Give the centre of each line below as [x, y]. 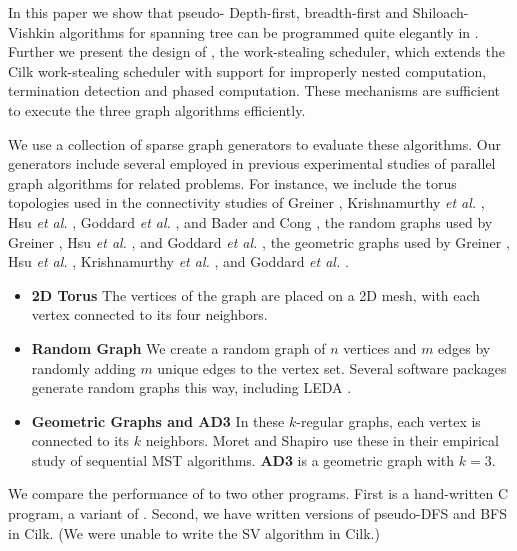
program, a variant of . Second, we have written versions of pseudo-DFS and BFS [257, 513]
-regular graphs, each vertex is [388, 420]
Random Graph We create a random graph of [178, 347]
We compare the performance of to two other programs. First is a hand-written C [258, 493]
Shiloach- [440, 12]
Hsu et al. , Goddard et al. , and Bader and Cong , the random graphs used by [250, 221]
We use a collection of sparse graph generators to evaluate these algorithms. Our [254, 143]
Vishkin [31, 31]
